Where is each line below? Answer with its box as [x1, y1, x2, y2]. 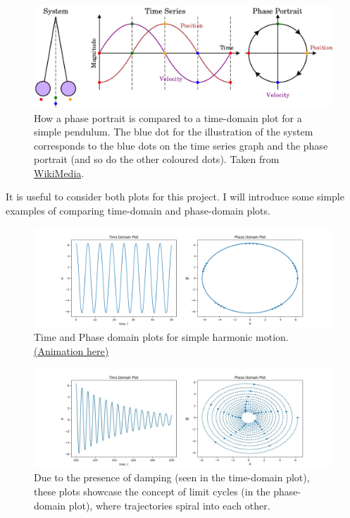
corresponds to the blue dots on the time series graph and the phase [34, 138, 328, 152]
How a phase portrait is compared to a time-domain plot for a [34, 110, 302, 125]
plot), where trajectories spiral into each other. [68, 498, 270, 512]
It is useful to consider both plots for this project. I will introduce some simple [6, 189, 344, 204]
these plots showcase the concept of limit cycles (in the [34, 484, 270, 499]
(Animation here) [34, 344, 109, 359]
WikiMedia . [34, 165, 85, 180]
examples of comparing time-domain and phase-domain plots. [6, 203, 270, 218]
